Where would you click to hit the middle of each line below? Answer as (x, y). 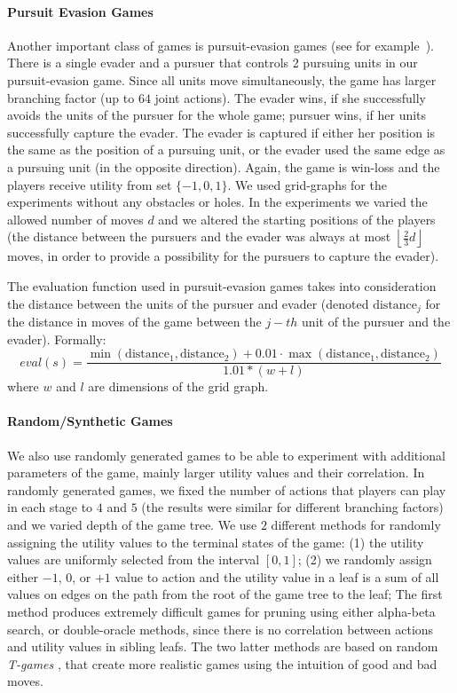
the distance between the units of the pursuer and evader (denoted (188, 303)
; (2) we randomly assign (365, 559)
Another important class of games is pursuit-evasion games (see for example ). (221, 45)
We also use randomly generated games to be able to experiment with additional (226, 455)
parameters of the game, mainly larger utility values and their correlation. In (216, 472)
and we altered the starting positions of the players (297, 219)
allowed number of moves (75, 219)
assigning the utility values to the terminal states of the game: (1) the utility (216, 542)
